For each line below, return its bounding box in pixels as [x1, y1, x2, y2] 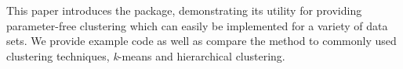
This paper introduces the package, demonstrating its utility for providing [6, 2, 362, 18]
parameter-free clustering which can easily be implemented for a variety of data [6, 17, 388, 33]
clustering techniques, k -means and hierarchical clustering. [6, 47, 285, 64]
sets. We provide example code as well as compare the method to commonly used [6, 33, 397, 49]
